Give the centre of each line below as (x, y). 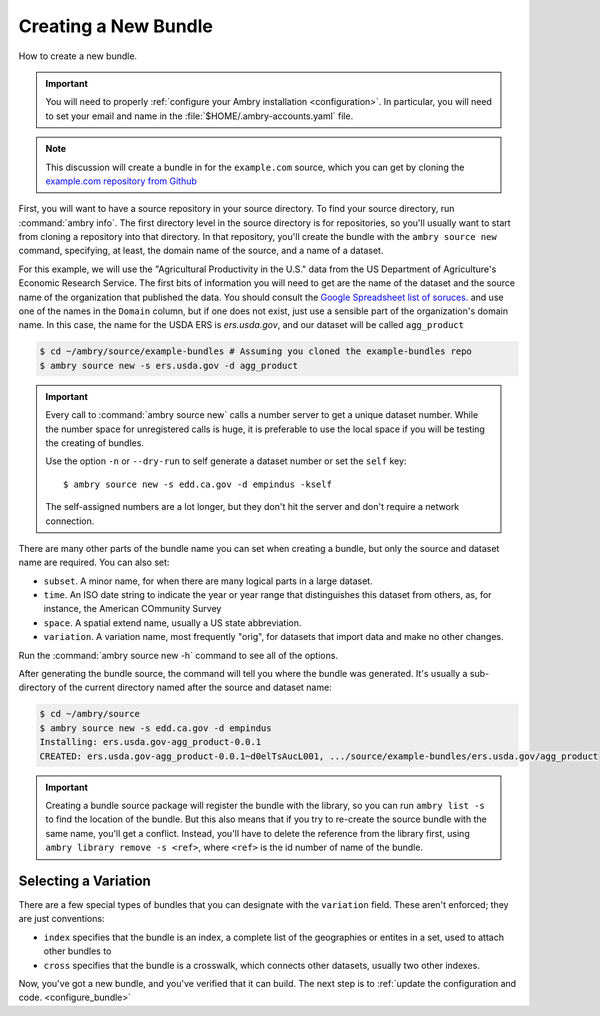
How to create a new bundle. (78, 56)
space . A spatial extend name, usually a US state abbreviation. (172, 622)
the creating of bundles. (95, 442)
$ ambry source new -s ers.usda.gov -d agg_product (169, 365)
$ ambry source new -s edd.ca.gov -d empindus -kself (197, 484)
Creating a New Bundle (116, 26)
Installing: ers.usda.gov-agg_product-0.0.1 (150, 742)
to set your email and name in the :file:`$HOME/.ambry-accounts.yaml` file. (199, 116)
